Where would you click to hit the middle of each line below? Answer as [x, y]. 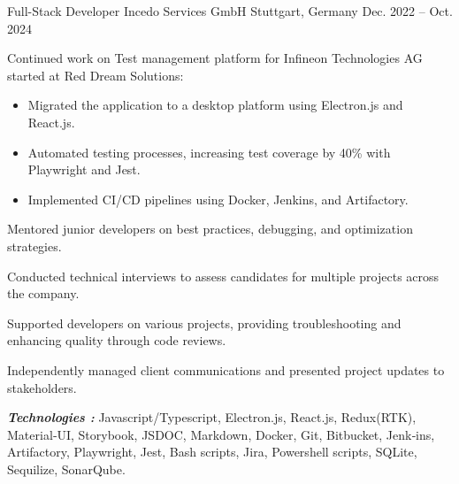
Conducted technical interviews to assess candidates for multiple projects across [223, 276]
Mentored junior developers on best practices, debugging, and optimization [210, 229]
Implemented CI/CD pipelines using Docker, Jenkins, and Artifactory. [218, 199]
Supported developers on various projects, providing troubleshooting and [204, 323]
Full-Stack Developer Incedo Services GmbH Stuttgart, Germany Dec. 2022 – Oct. [230, 11]
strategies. [34, 246]
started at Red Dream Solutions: [96, 75]
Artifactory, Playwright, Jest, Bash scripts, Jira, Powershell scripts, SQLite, [212, 452]
